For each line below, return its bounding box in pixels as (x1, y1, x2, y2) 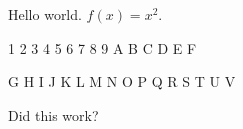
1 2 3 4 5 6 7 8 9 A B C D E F (8, 37, 197, 58)
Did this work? (8, 104, 99, 125)
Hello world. (8, 4, 82, 24)
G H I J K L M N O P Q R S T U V (8, 71, 236, 92)
